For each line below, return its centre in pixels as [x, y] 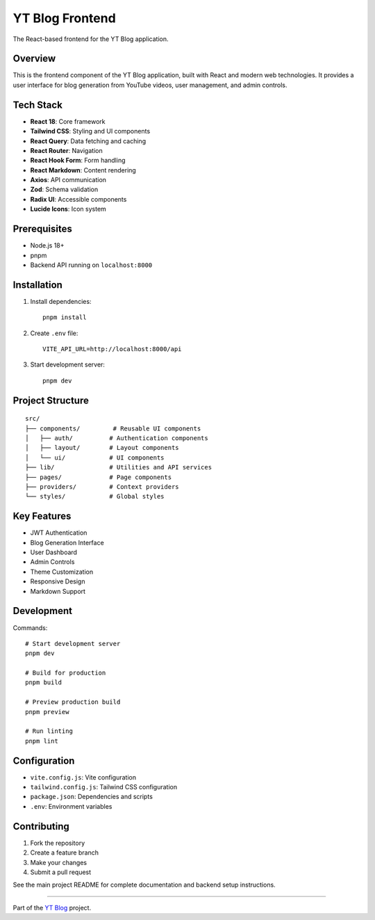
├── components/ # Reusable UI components [113, 428]
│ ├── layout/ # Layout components [102, 448]
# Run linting [49, 731]
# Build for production [66, 673]
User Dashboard [54, 552]
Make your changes [58, 862]
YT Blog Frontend [64, 18]
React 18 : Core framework [68, 121]
